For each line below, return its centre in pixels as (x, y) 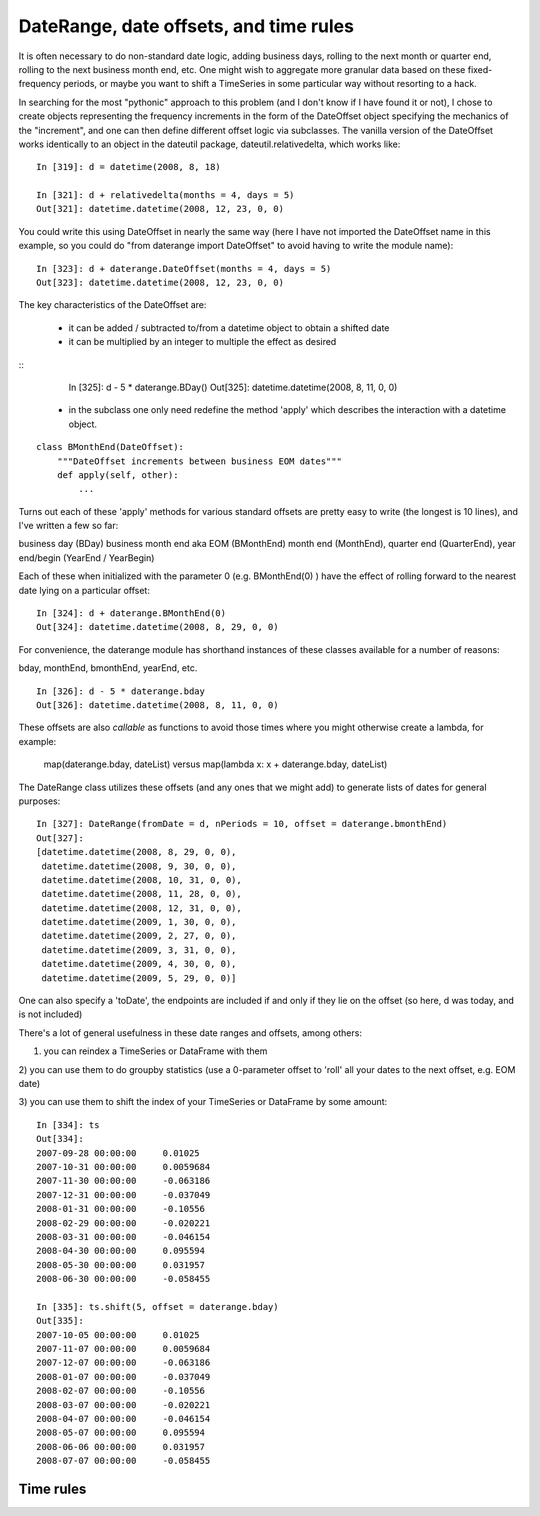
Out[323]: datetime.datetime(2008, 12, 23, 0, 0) (160, 283)
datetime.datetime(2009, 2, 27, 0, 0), (139, 936)
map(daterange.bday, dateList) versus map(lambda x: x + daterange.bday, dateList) (215, 764)
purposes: (39, 801)
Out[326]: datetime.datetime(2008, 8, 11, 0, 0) (157, 705)
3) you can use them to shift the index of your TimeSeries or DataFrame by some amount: (203, 1102)
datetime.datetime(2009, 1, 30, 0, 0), (139, 922)
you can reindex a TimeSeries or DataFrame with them (155, 1051)
